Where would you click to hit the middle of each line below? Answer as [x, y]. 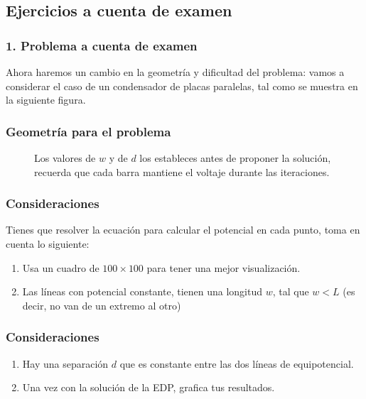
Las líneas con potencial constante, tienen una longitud [142, 291]
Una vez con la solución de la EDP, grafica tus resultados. [149, 387]
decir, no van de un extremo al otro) [102, 305]
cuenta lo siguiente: [48, 244]
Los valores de [65, 158]
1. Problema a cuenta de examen [102, 45]
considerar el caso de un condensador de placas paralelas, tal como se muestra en [182, 86]
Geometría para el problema [88, 131]
